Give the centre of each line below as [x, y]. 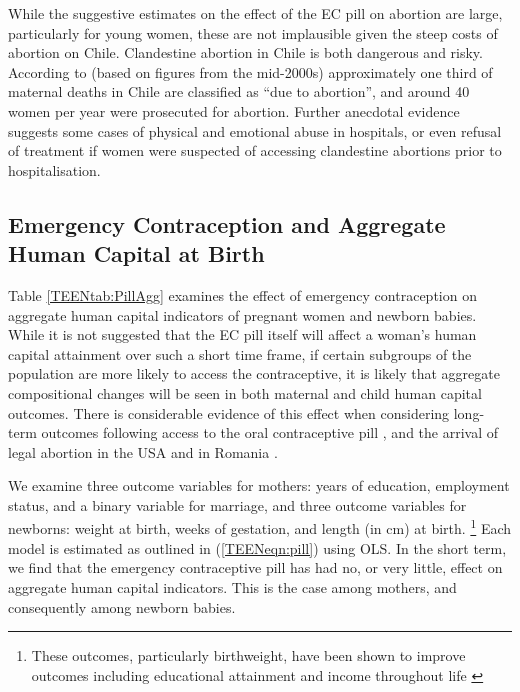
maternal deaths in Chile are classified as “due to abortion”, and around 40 [239, 91]
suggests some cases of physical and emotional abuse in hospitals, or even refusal [255, 130]
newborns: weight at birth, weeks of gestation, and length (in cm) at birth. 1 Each [260, 527]
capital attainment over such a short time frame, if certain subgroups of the [240, 353]
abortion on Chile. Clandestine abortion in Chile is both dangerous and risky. [245, 52]
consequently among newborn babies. [122, 606]
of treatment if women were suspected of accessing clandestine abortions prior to [255, 150]
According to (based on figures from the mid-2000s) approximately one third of [250, 71]
